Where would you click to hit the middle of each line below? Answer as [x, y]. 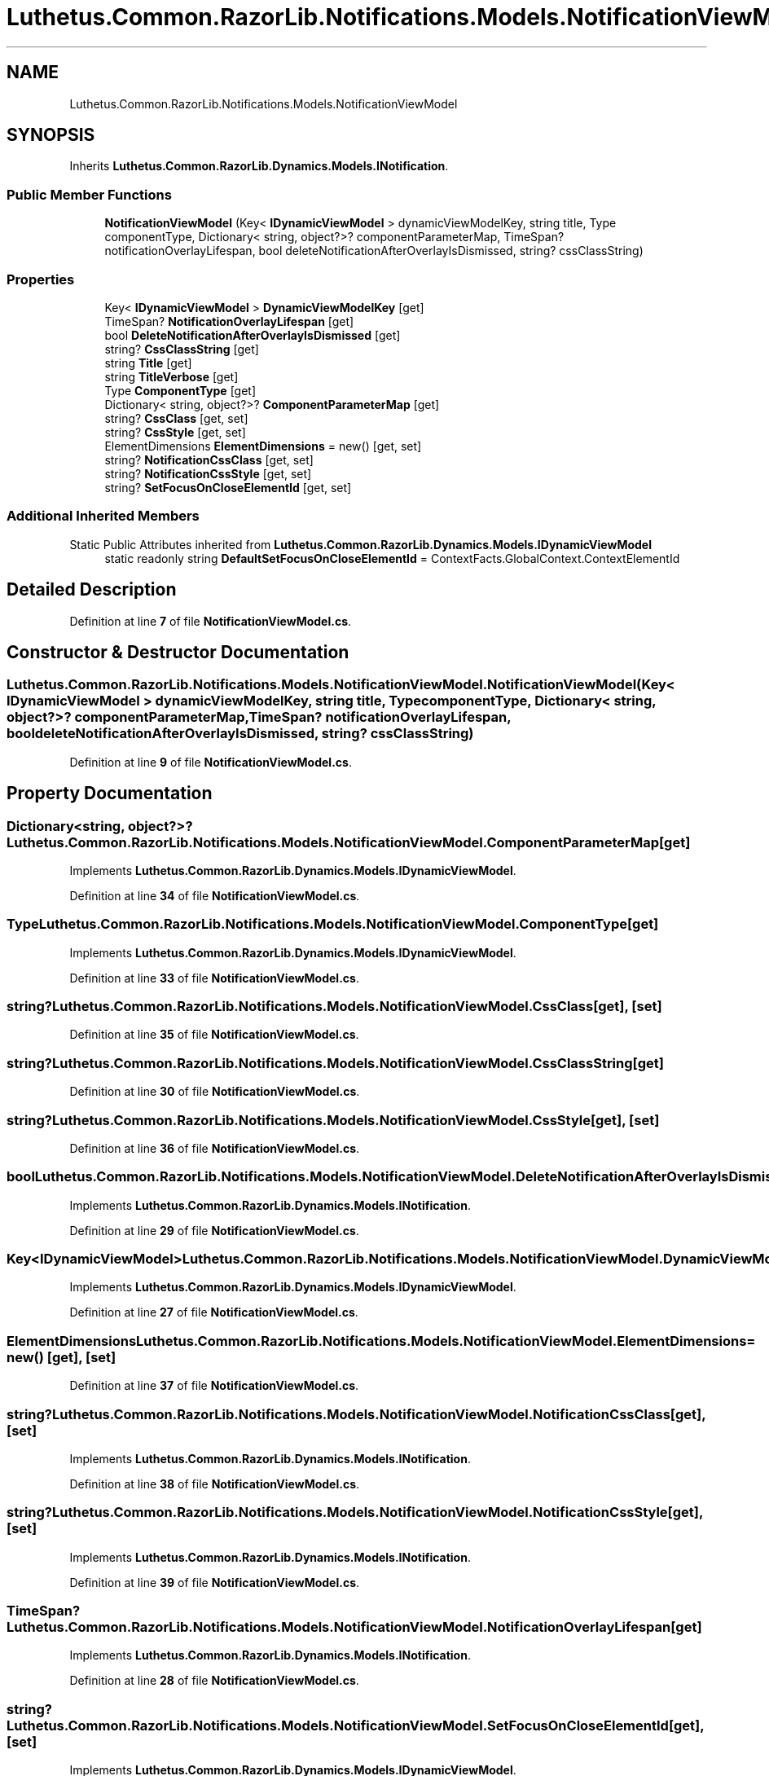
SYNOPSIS [51, 135]
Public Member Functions [89, 194]
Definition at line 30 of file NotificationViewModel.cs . [215, 1092]
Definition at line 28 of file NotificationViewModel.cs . [214, 1681]
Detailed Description [92, 590]
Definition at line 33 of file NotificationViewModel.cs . [214, 978]
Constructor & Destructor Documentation [178, 652]
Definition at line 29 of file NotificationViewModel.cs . [214, 1230]
